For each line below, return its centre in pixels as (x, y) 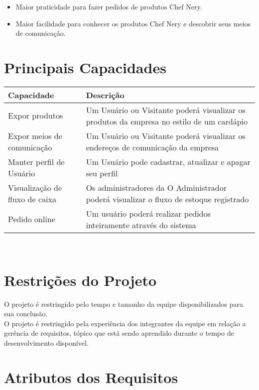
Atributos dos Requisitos (91, 377)
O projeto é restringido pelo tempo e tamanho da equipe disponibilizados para (124, 304)
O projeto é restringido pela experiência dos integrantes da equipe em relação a (125, 323)
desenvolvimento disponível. (46, 343)
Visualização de (35, 187)
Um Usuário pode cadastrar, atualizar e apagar (168, 161)
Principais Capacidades (85, 67)
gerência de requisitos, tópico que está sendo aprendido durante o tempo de (119, 333)
